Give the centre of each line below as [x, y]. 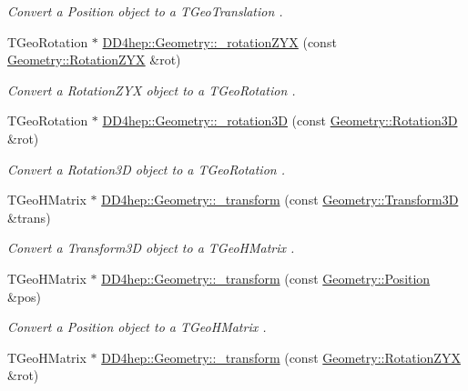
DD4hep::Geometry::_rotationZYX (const [219, 41]
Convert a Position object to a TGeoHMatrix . [137, 327]
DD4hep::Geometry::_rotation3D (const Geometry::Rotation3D [280, 120]
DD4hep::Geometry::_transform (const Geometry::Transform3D [280, 200]
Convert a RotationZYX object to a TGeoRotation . [152, 90]
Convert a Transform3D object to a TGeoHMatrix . [151, 248]
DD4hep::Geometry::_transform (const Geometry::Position [266, 278]
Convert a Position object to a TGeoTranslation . [145, 11]
